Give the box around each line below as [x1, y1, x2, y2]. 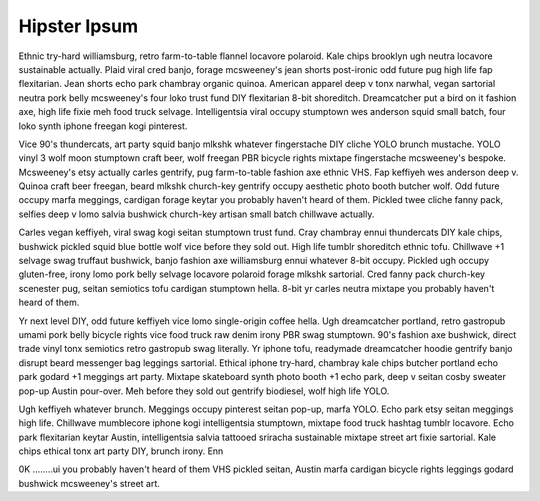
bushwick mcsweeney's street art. [18, 477, 160, 489]
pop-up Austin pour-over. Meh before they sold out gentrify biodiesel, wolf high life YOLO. [18, 385, 390, 397]
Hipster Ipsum [18, 15, 139, 37]
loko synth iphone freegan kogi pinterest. [18, 120, 188, 132]
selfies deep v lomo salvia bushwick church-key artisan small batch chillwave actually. [18, 208, 375, 220]
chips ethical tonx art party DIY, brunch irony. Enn [18, 445, 224, 457]
